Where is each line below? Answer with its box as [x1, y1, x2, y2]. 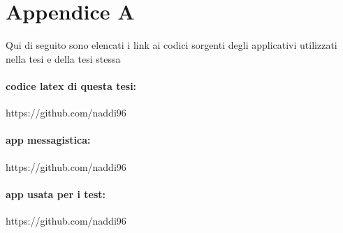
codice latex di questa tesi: [6, 78, 137, 93]
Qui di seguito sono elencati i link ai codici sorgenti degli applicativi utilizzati [6, 38, 337, 52]
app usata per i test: [6, 186, 105, 201]
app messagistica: [6, 133, 91, 147]
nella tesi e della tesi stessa [6, 51, 121, 66]
